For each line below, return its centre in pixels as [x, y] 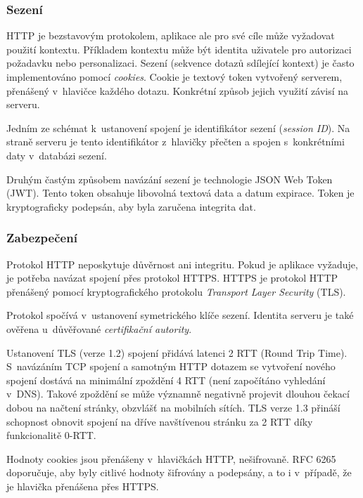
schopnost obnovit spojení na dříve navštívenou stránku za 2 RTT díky [160, 421]
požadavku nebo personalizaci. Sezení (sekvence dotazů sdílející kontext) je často [180, 63]
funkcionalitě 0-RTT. [51, 435]
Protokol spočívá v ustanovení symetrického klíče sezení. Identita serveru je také [180, 315]
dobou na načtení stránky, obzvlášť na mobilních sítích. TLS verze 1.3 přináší [173, 407]
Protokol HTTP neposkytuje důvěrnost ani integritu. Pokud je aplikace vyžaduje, [182, 264]
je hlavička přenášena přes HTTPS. [83, 486]
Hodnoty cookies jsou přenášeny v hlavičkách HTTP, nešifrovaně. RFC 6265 [171, 458]
